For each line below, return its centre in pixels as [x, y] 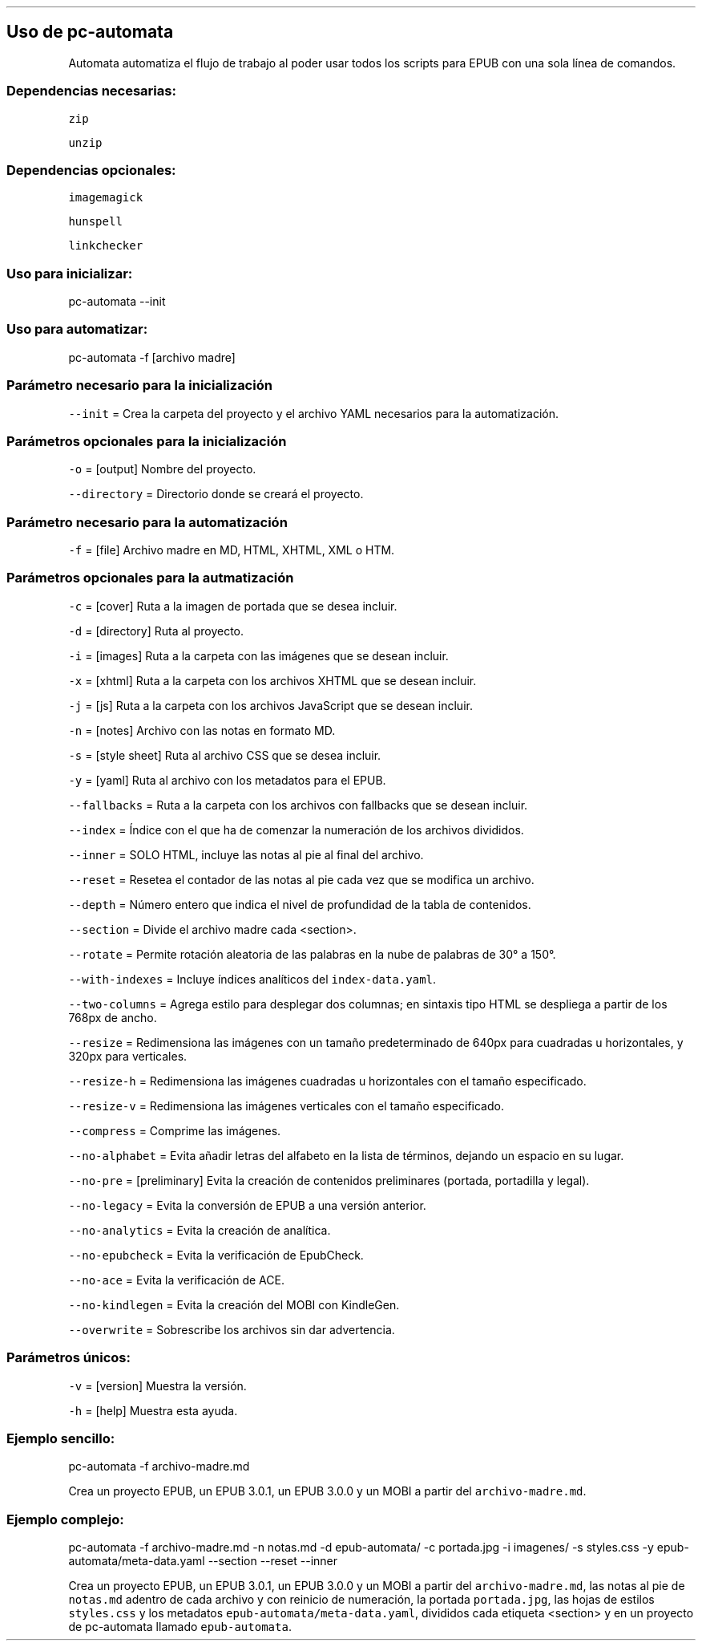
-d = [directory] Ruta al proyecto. [156, 631]
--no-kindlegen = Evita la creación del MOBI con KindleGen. [234, 1304]
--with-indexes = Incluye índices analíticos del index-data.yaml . [252, 979]
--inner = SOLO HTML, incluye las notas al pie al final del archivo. [246, 854]
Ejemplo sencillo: [61, 1438]
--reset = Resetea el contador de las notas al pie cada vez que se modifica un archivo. [301, 879]
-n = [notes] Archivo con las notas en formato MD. [202, 730]
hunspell [95, 222]
